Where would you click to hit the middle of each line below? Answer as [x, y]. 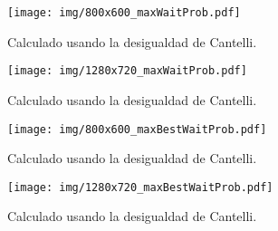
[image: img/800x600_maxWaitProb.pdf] [124, 13]
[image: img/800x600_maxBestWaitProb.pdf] [137, 129]
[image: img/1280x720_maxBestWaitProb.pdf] [140, 187]
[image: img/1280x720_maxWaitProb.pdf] [127, 71]
